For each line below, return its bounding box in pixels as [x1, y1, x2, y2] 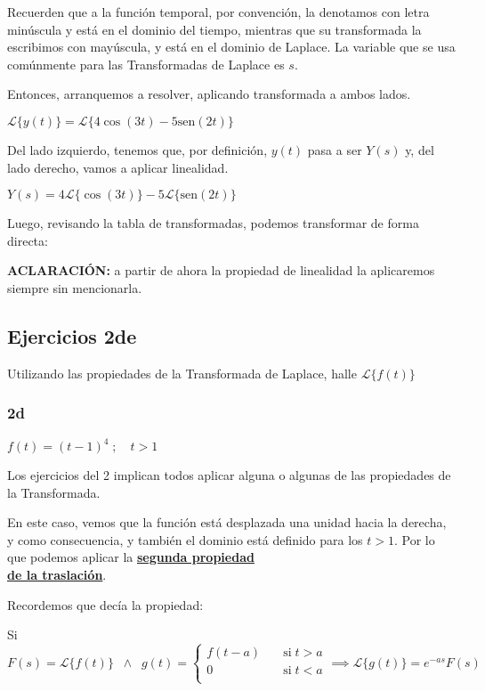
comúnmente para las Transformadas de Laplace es [7, 54, 285, 73]
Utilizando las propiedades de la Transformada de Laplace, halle [7, 363, 357, 382]
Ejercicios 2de [7, 321, 137, 349]
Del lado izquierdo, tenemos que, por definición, [7, 140, 268, 159]
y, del [405, 140, 434, 159]
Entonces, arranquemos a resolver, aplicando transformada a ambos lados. [7, 85, 411, 103]
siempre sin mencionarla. [7, 278, 142, 297]
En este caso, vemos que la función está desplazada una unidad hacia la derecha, [7, 513, 447, 532]
